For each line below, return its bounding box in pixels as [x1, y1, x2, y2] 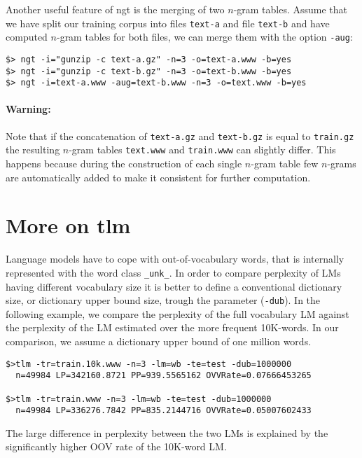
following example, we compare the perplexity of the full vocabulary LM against [6, 306, 349, 321]
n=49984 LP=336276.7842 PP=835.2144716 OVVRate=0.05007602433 [15, 405, 312, 416]
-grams [327, 155, 356, 170]
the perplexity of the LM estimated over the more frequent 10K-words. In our [6, 320, 339, 335]
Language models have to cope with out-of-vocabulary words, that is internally [6, 251, 344, 266]
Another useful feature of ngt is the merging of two [6, 2, 225, 16]
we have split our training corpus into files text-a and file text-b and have [6, 15, 330, 30]
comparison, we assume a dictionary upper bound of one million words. [6, 333, 312, 348]
